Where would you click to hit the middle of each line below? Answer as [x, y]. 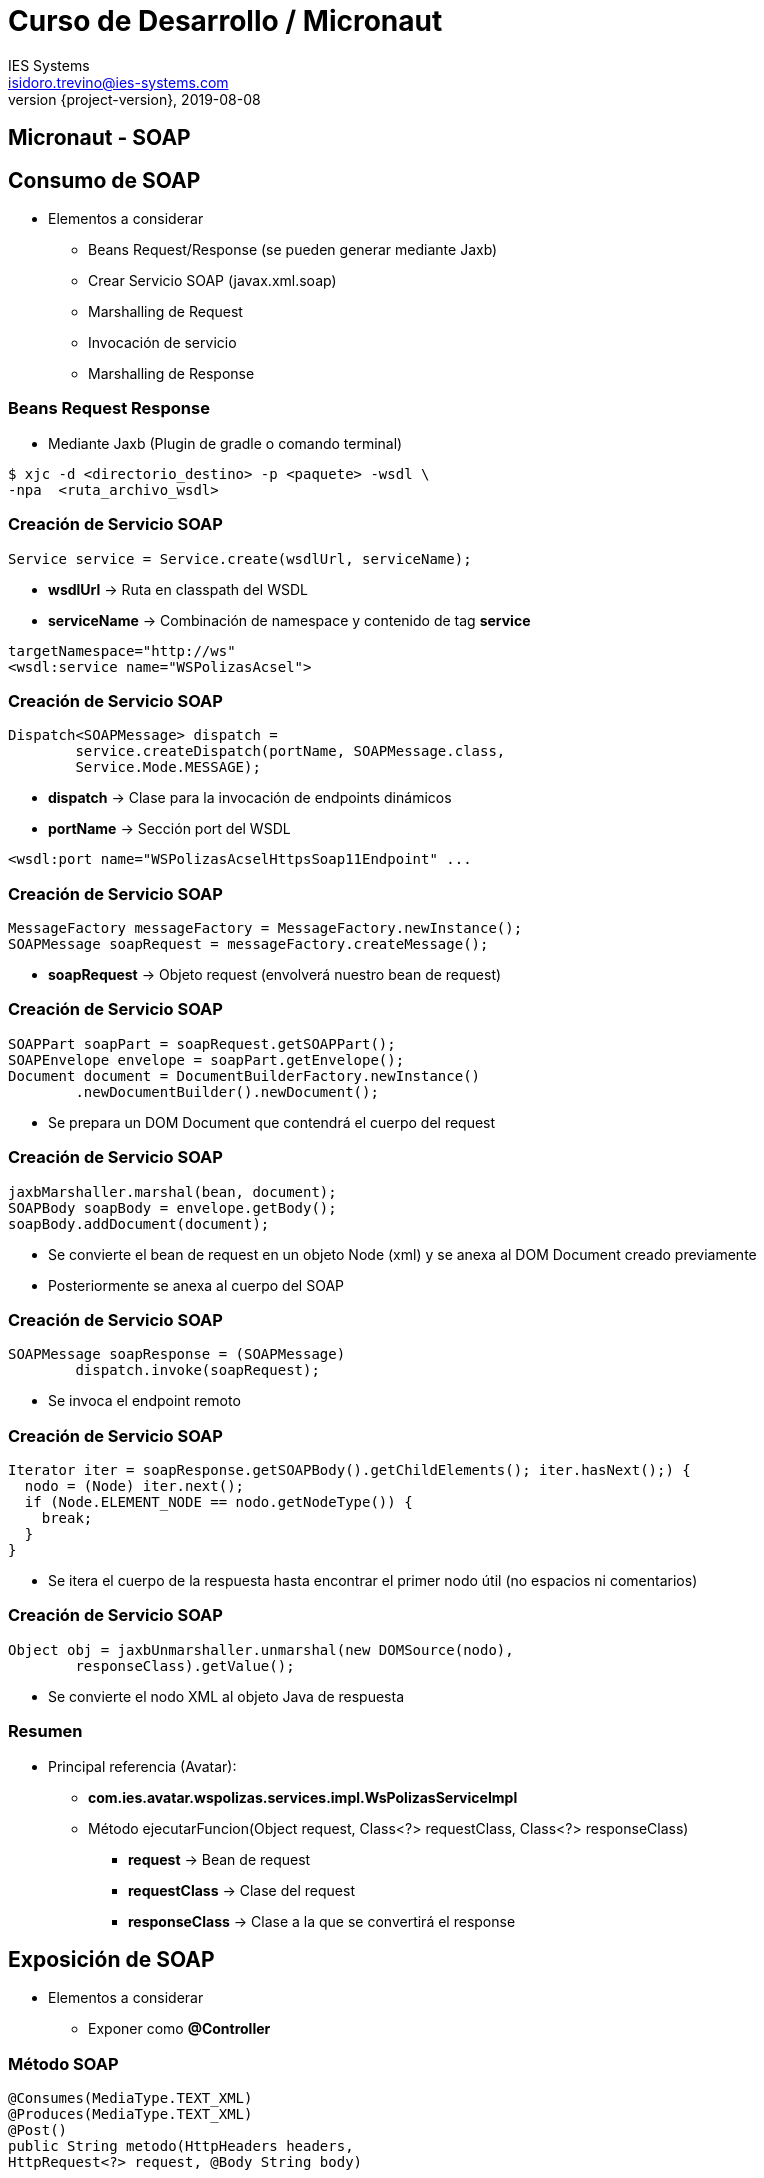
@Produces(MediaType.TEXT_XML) [130, 2114]
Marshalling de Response [171, 374]
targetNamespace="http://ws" [122, 650]
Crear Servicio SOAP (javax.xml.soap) [212, 281]
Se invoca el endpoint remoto [144, 1401]
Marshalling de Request [165, 312]
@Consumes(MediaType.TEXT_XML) [130, 2098]
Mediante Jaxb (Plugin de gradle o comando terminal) [225, 443]
